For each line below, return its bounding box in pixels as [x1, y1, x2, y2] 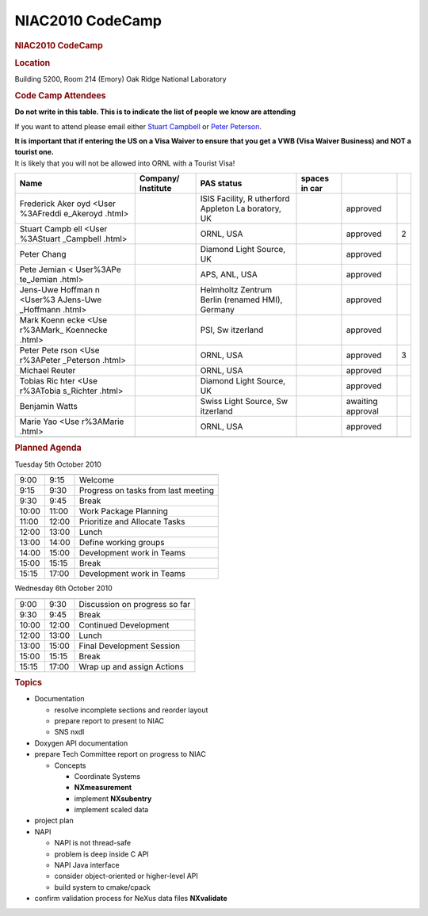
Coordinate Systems [74, 771, 141, 781]
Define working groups [78, 537, 165, 548]
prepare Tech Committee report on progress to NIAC [34, 750, 206, 759]
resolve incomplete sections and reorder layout [54, 705, 208, 715]
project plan [34, 816, 75, 826]
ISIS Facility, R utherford [200, 193, 290, 204]
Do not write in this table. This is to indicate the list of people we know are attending [14, 107, 296, 116]
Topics [14, 677, 43, 688]
